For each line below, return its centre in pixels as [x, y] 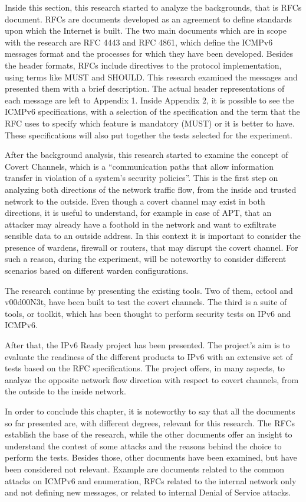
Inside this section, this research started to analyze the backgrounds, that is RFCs [153, 7]
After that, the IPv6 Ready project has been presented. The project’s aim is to [147, 345]
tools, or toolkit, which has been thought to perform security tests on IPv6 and [148, 313]
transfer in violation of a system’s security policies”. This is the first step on [142, 178]
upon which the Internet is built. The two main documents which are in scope [146, 30]
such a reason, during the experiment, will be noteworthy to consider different [146, 259]
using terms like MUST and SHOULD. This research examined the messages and [151, 77]
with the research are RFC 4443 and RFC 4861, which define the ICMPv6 [139, 42]
